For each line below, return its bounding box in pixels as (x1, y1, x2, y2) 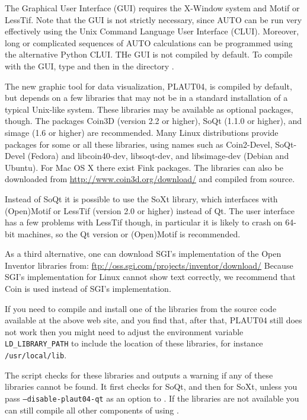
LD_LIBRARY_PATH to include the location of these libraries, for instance (5, 337, 263, 349)
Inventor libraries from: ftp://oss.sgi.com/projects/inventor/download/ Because (5, 259, 293, 271)
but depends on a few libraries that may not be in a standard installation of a (5, 91, 288, 104)
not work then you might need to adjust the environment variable (5, 325, 244, 338)
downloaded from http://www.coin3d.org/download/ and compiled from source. (5, 173, 295, 185)
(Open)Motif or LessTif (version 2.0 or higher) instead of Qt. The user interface (5, 204, 295, 217)
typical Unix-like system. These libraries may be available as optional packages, (5, 103, 293, 115)
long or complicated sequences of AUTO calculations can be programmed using (5, 36, 293, 49)
